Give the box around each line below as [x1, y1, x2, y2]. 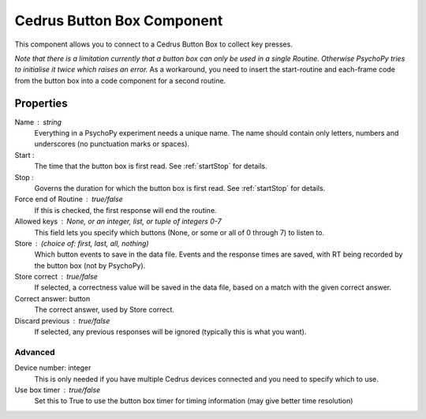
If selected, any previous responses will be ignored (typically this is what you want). [34, 327, 307, 337]
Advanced [14, 346, 55, 357]
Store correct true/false [14, 272, 99, 282]
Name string [14, 117, 62, 126]
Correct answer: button [14, 294, 91, 303]
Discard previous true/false [14, 316, 110, 325]
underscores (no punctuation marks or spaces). [34, 139, 189, 149]
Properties [14, 96, 68, 110]
